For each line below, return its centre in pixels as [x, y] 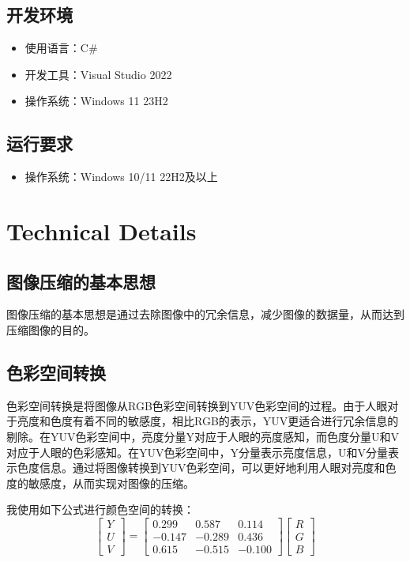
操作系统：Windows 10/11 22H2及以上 [121, 177]
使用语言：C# [61, 48]
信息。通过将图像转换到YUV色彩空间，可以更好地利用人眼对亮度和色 [218, 468]
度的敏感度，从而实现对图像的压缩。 [100, 483]
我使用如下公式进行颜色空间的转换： [100, 509]
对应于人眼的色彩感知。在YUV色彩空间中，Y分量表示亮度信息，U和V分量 [197, 452]
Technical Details [102, 230]
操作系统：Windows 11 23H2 [96, 101]
